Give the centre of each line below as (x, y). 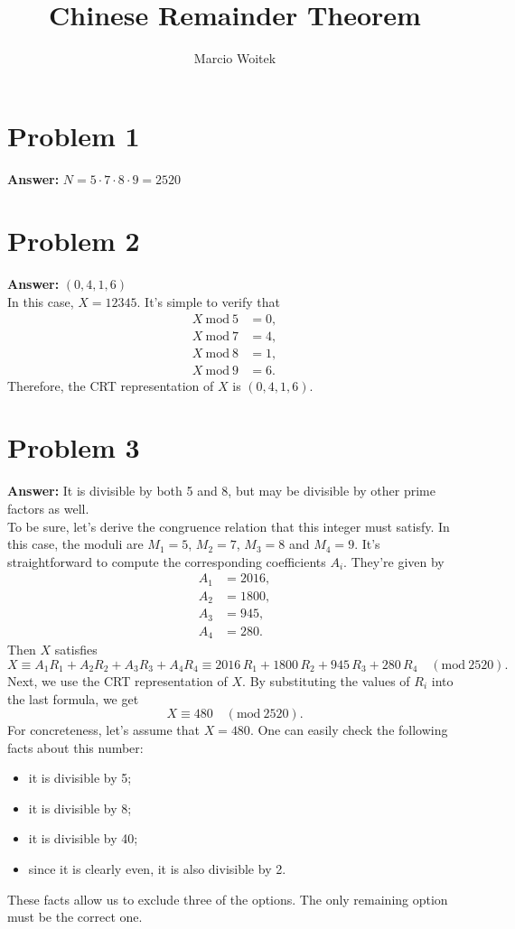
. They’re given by (394, 561)
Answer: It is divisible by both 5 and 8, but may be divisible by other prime (221, 491)
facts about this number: (75, 747)
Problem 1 (74, 135)
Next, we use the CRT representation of (117, 680)
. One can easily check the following (349, 730)
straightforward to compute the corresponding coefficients (167, 561)
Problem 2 (74, 241)
